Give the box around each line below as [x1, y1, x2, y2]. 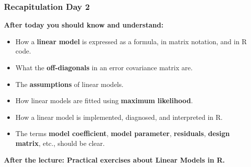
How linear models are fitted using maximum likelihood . [15, 95, 193, 106]
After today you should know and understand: [4, 20, 163, 30]
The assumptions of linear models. [15, 79, 124, 89]
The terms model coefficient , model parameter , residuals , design [15, 128, 230, 139]
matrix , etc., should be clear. [15, 138, 105, 148]
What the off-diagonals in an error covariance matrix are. [15, 62, 193, 72]
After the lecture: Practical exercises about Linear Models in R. [4, 154, 225, 165]
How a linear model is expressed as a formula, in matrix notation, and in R [15, 36, 247, 46]
